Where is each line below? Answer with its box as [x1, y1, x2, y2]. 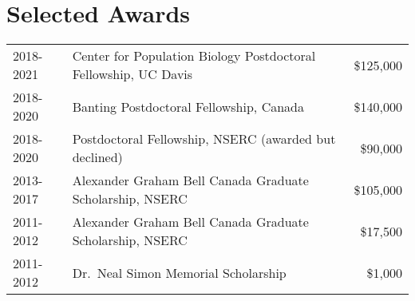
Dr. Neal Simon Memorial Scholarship [72, 263, 287, 282]
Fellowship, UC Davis [72, 65, 193, 84]
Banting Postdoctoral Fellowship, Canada [72, 97, 304, 116]
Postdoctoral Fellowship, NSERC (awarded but [72, 129, 336, 149]
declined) [72, 148, 123, 167]
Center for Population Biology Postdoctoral [72, 46, 316, 65]
